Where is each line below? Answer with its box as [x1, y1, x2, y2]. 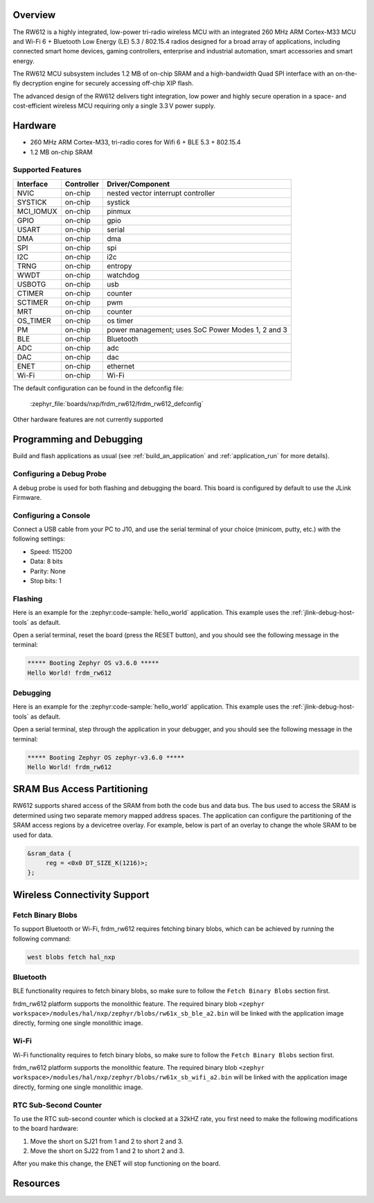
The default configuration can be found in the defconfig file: [12, 384, 184, 392]
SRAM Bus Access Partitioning [12, 783, 148, 795]
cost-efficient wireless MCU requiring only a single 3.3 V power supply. [12, 101, 216, 110]
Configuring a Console [12, 510, 91, 520]
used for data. [12, 830, 53, 839]
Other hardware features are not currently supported [12, 415, 163, 423]
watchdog [106, 270, 140, 280]
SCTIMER [17, 297, 48, 307]
